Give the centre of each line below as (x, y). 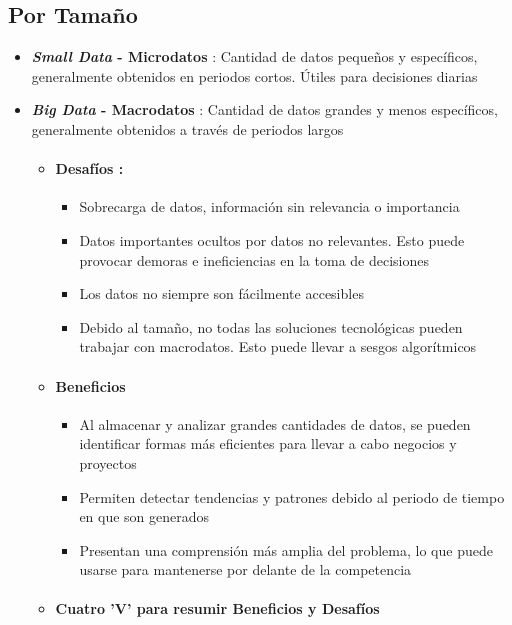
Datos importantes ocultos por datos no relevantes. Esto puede (272, 239)
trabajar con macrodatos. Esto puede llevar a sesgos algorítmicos (278, 346)
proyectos (108, 462)
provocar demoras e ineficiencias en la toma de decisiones (254, 259)
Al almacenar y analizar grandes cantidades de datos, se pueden (275, 423)
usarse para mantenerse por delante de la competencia (245, 569)
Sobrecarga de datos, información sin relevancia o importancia (269, 206)
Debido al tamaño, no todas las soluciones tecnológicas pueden (271, 326)
